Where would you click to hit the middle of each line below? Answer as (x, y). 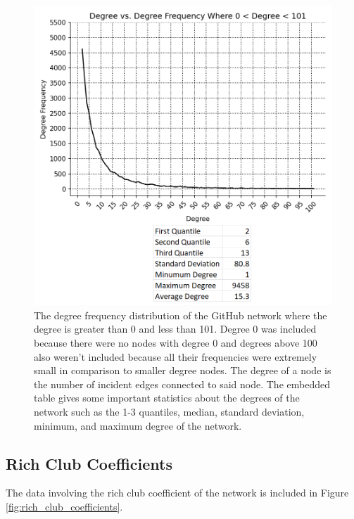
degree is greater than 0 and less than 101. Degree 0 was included (175, 329)
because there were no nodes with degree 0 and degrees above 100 (176, 342)
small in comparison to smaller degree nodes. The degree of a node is (183, 370)
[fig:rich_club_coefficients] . (64, 506)
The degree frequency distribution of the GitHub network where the (181, 315)
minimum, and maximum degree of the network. (138, 425)
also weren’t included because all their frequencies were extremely (176, 356)
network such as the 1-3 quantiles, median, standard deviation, (169, 411)
